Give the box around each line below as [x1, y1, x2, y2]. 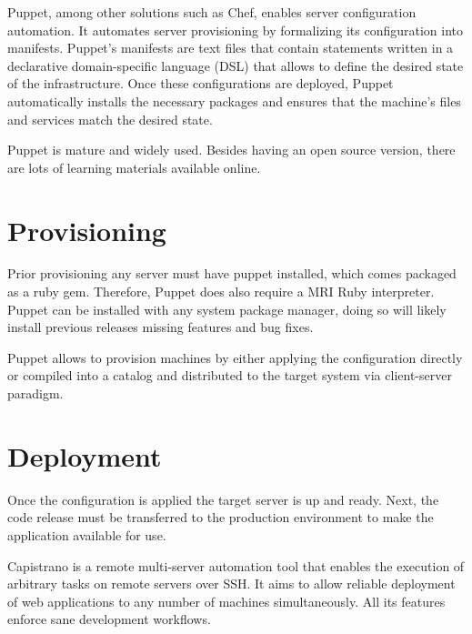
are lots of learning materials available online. [7, 157, 261, 176]
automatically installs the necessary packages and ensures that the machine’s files [7, 91, 461, 110]
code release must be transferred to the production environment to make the [7, 508, 434, 527]
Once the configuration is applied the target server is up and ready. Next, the [7, 489, 439, 508]
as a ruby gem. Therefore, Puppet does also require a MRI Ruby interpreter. [7, 282, 435, 301]
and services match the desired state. [7, 109, 213, 128]
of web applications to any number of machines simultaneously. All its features [7, 591, 446, 610]
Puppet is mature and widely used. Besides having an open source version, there [7, 140, 456, 159]
